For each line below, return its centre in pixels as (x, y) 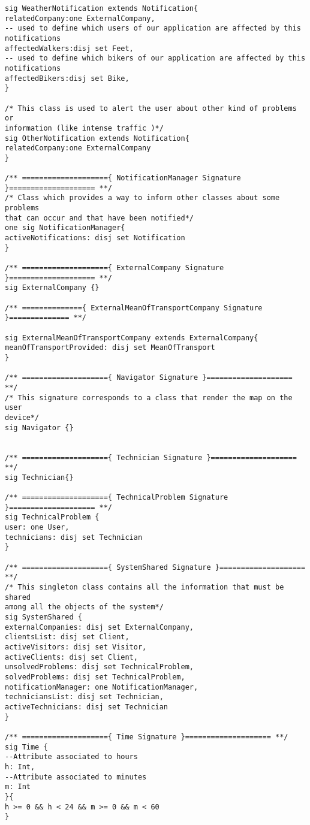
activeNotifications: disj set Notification (95, 238)
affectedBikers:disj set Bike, (67, 78)
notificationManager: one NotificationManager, (102, 687)
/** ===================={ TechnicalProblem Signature (117, 498)
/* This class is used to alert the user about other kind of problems (151, 108)
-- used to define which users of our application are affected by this (153, 28)
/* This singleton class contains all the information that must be (145, 587)
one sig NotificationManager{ (65, 228)
